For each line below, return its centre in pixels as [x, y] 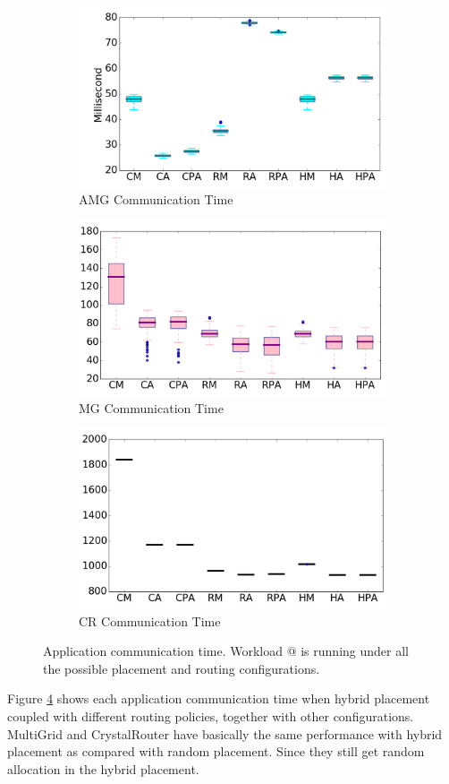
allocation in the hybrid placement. [103, 768]
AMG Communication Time [156, 199]
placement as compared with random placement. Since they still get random [216, 751]
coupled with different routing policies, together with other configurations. [211, 715]
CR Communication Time [150, 620]
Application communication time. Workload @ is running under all [226, 651]
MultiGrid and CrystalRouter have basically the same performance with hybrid [225, 733]
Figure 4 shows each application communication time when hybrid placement [219, 698]
